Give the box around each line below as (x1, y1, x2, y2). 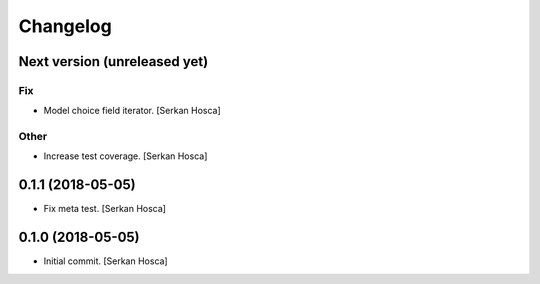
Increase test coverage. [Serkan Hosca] (43, 150, 208, 162)
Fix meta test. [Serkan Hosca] (43, 203, 167, 215)
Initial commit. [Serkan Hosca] (43, 255, 169, 267)
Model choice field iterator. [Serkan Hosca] (43, 105, 222, 117)
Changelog (18, 15, 112, 37)
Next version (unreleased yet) (18, 53, 209, 70)
